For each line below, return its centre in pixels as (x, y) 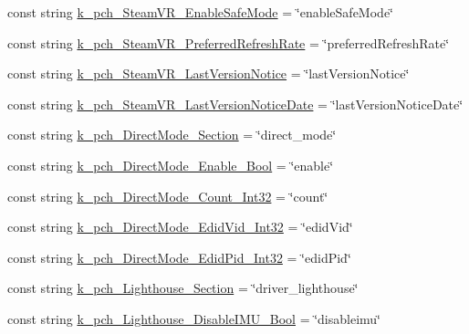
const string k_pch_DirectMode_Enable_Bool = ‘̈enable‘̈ (171, 165)
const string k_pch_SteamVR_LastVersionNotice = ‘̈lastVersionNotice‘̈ (208, 73)
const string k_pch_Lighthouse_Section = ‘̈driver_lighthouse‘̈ (183, 288)
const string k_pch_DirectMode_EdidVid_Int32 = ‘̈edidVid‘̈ (180, 227)
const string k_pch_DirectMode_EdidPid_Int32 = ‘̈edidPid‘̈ (179, 257)
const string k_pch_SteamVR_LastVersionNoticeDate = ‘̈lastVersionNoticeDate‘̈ (235, 104)
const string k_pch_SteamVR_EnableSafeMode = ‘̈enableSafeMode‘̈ (200, 12)
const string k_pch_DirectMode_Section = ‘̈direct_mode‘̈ (172, 135)
